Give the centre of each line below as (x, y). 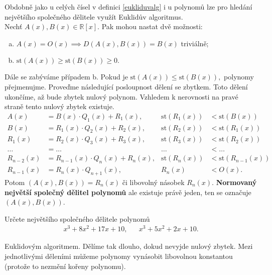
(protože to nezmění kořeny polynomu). (65, 266)
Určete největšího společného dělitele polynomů (77, 218)
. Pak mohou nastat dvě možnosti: (150, 26)
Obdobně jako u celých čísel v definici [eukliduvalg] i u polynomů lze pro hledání (128, 7)
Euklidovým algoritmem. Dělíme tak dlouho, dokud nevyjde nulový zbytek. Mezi (129, 246)
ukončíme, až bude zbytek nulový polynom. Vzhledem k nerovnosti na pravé (121, 96)
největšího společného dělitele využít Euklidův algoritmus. (94, 16)
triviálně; (195, 43)
